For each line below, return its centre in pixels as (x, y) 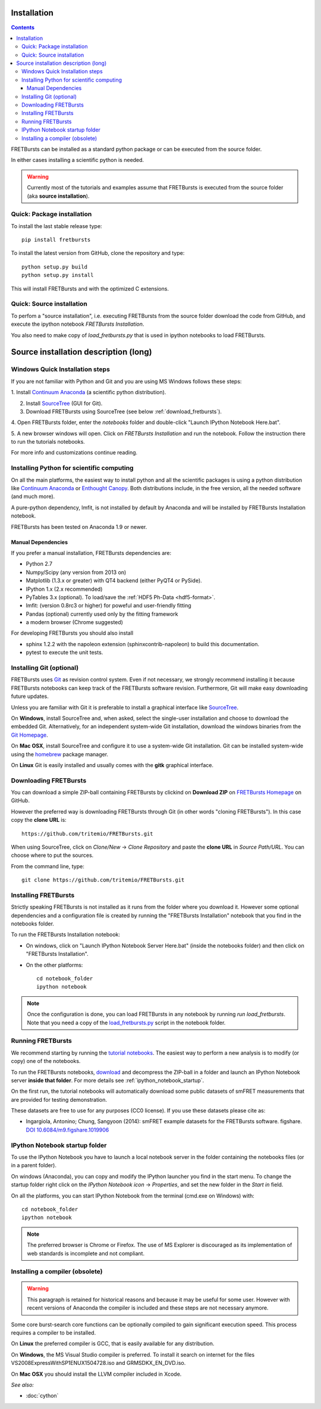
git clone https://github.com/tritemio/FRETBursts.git (103, 880)
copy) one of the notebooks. (46, 1061)
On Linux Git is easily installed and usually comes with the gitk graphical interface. (112, 765)
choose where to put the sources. (52, 855)
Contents (23, 27)
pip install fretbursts (56, 240)
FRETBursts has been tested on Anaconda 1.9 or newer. (79, 526)
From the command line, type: (48, 866)
